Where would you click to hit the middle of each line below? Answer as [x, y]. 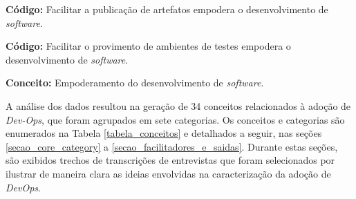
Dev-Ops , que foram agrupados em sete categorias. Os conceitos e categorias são [175, 119]
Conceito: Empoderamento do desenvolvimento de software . [135, 83]
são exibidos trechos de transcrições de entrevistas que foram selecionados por [170, 160]
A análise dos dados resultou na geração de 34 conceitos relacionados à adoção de [178, 105]
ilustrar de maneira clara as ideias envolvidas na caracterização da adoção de [168, 173]
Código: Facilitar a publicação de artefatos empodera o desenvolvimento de [167, 9]
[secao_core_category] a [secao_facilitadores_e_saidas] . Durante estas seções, [172, 146]
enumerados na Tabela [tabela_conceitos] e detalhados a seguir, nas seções [164, 133]
